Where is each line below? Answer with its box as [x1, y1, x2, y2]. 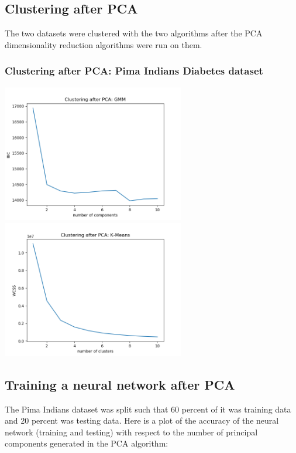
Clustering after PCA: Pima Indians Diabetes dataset [5, 63, 263, 78]
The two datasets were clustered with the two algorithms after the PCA [5, 27, 263, 39]
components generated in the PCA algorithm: [5, 437, 168, 449]
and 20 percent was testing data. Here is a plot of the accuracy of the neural [5, 414, 279, 427]
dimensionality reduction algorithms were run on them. [5, 38, 202, 50]
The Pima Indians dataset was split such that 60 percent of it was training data [5, 403, 291, 415]
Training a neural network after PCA [5, 375, 235, 393]
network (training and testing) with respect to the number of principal [5, 425, 258, 438]
